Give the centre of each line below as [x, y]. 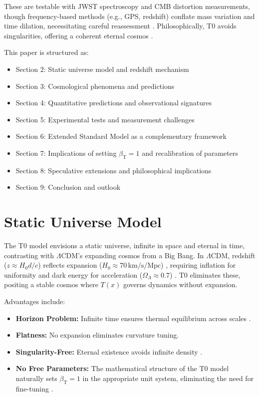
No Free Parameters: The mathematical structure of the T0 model [122, 368]
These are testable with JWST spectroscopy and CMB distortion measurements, [127, 6]
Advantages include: [35, 301]
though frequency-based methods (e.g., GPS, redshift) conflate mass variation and [129, 16]
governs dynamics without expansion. [180, 284]
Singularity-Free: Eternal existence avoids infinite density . [109, 351]
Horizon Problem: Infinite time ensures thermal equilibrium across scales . [133, 318]
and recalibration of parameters [190, 153]
